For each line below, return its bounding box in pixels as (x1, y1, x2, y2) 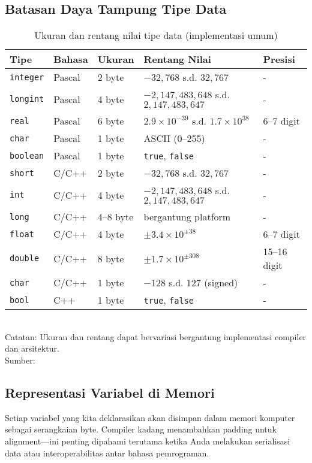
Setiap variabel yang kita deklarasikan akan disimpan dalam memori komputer (5, 411, 295, 423)
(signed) (204, 276, 238, 290)
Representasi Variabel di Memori (5, 383, 215, 401)
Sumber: (5, 353, 35, 366)
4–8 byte (97, 210, 134, 224)
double (10, 253, 40, 264)
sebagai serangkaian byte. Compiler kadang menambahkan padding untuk (5, 423, 277, 435)
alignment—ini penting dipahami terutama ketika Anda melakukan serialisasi (5, 434, 290, 447)
